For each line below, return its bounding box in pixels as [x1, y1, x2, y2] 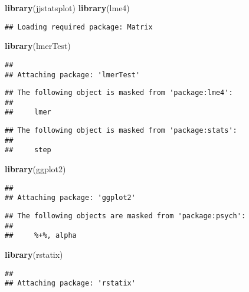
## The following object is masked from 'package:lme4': [5, 88, 233, 97]
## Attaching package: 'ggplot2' [5, 193, 136, 202]
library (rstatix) [5, 248, 63, 260]
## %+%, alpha [5, 231, 77, 240]
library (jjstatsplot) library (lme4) [5, 2, 130, 14]
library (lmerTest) [5, 40, 71, 52]
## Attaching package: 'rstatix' [5, 279, 136, 288]
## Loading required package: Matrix [5, 22, 153, 31]
